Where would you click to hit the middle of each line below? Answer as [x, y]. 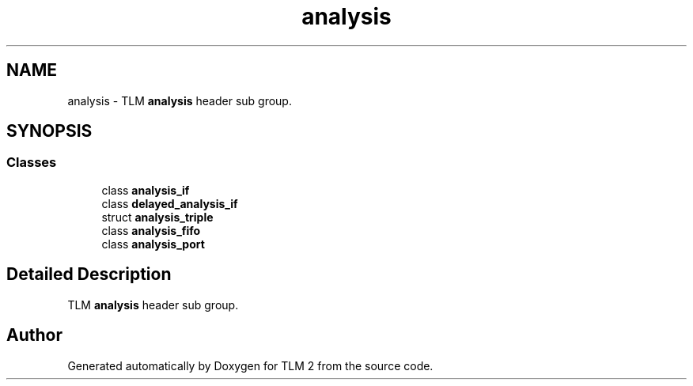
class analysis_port [153, 244]
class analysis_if [146, 190]
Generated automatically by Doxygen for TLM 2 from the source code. [250, 365]
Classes [32, 163]
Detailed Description [89, 274]
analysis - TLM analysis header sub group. [180, 100]
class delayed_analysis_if [170, 203]
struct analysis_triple [157, 217]
